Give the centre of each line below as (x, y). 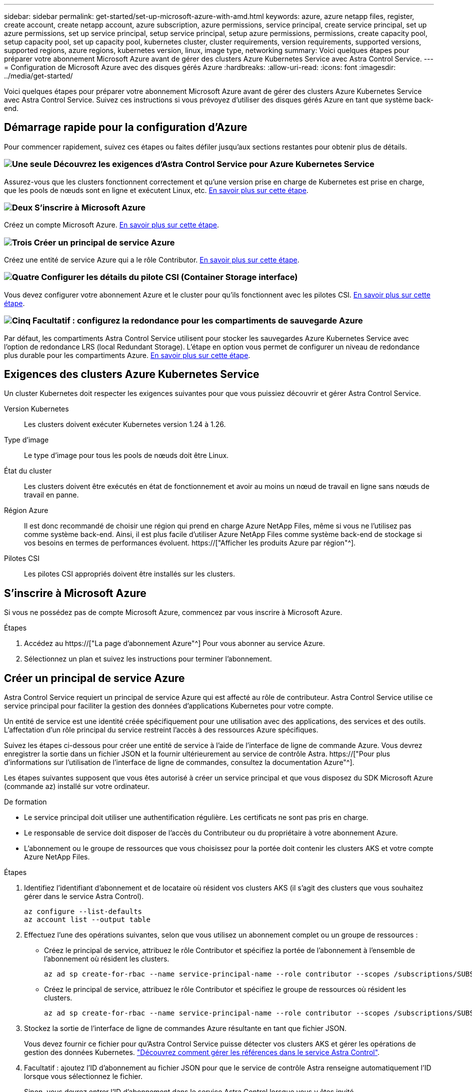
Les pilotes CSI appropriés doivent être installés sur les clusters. (130, 574)
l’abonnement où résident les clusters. (107, 959)
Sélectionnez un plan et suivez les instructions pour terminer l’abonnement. (148, 659)
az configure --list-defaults (83, 912)
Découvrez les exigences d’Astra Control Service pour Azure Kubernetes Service (214, 164)
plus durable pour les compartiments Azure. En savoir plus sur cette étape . (127, 355)
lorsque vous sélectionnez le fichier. (83, 1076)
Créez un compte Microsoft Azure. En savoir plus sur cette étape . (112, 225)
